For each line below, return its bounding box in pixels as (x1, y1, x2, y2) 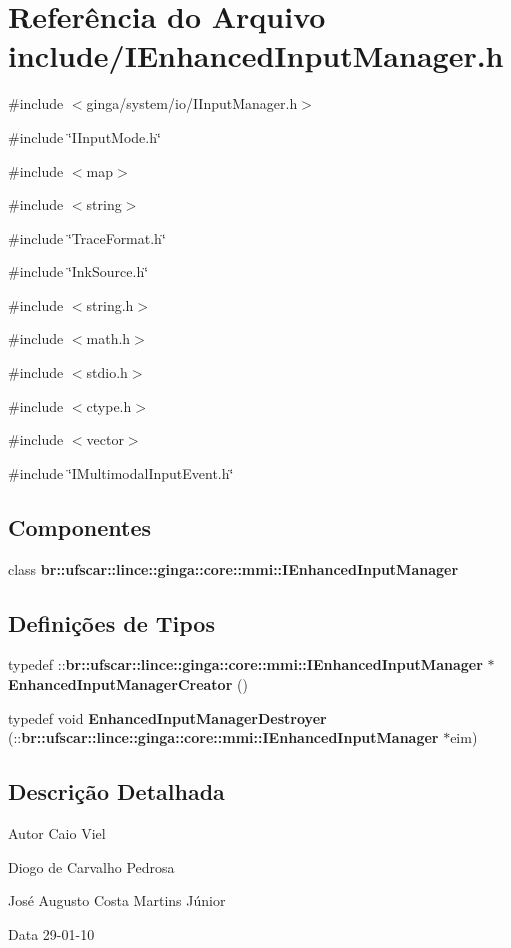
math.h (86, 328, 131, 349)
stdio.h (86, 362, 128, 383)
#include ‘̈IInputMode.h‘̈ (8, 126, 161, 147)
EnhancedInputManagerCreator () (8, 674, 248, 695)
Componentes (8, 511, 152, 542)
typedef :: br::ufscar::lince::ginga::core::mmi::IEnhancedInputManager (8, 654, 483, 675)
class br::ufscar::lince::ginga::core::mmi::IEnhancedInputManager (8, 558, 459, 579)
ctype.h (86, 395, 132, 416)
